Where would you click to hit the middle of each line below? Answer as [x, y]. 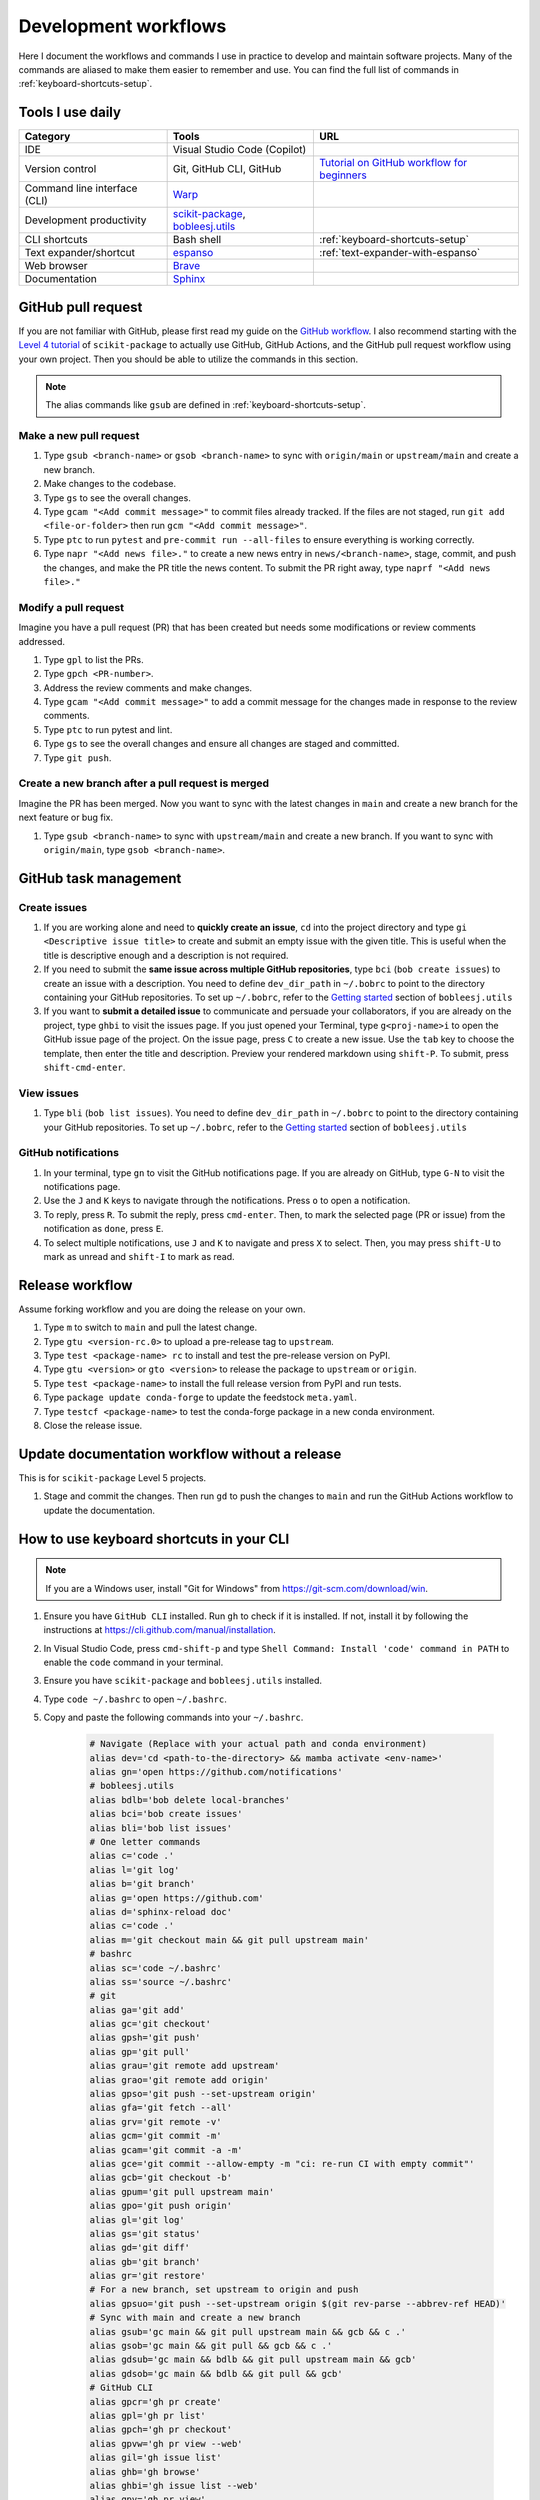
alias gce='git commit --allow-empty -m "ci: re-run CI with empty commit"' [282, 2163]
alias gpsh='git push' [145, 2038]
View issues [48, 1093]
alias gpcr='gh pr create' [155, 2401]
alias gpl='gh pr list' [148, 2415]
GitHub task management [100, 878]
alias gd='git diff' [139, 2248]
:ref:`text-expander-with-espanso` [400, 253]
